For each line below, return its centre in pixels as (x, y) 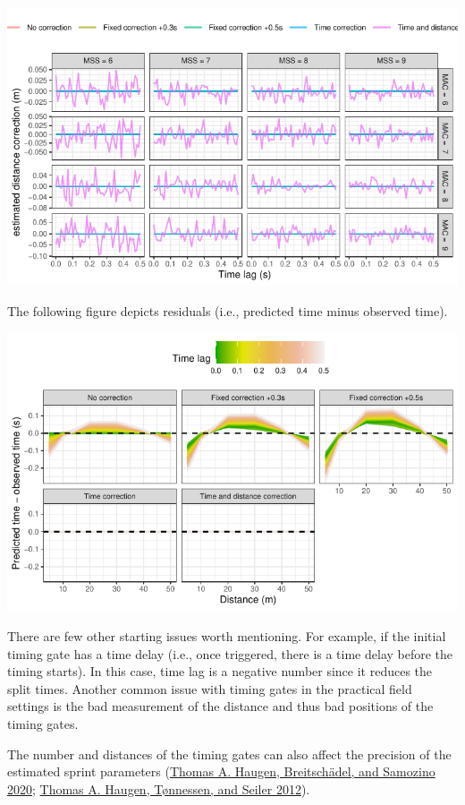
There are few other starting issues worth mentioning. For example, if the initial (227, 636)
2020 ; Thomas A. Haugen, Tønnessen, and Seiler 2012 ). (159, 788)
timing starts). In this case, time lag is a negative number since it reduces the (220, 671)
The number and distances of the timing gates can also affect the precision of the (229, 754)
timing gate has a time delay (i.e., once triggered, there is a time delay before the (230, 653)
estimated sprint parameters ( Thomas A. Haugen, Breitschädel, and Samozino (221, 771)
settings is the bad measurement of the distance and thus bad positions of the (220, 706)
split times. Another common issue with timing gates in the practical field (210, 688)
